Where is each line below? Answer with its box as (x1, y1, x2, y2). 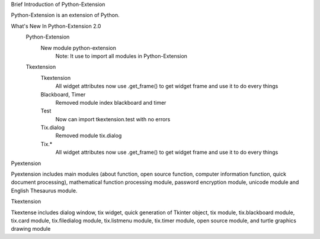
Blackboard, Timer (40, 91, 86, 98)
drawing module (11, 225, 51, 232)
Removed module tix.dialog (55, 132, 122, 139)
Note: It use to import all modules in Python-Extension (55, 52, 188, 59)
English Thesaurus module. (11, 187, 78, 194)
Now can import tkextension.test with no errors (55, 115, 171, 122)
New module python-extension (40, 44, 117, 51)
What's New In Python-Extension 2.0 (11, 22, 101, 30)
